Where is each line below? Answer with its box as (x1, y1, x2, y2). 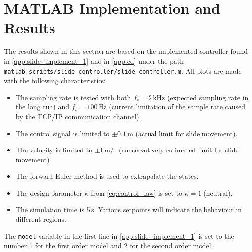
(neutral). (203, 187, 233, 198)
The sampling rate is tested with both (15, 92, 131, 102)
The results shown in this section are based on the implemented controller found (4, 46, 248, 56)
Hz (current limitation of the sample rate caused (98, 101, 246, 112)
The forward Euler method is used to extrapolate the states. (15, 171, 199, 181)
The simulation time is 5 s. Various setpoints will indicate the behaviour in (15, 204, 242, 214)
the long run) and (15, 101, 69, 112)
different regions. (15, 214, 66, 224)
